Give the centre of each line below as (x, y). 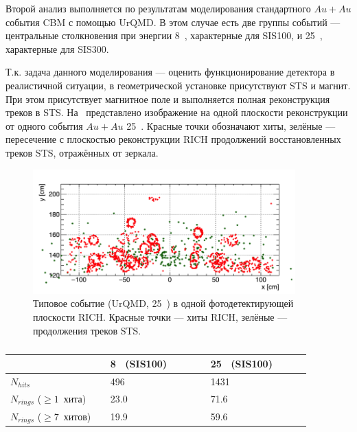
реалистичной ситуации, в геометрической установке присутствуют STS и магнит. (178, 85)
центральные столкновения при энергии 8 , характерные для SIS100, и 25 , (164, 35)
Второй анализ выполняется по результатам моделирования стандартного (158, 8)
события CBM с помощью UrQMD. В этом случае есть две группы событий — (173, 22)
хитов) (77, 416)
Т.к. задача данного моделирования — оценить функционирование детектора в (170, 72)
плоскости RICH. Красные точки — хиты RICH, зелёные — (160, 316)
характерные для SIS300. (57, 48)
